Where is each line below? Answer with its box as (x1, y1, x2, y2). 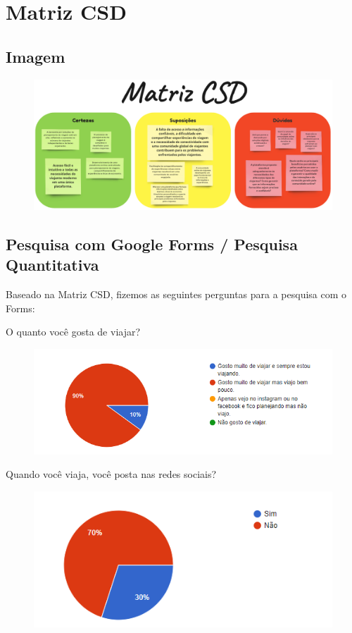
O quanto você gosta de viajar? (6, 324, 141, 339)
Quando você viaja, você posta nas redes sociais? (6, 467, 217, 481)
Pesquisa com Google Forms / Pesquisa (6, 233, 298, 255)
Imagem (6, 45, 65, 67)
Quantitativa (6, 254, 99, 276)
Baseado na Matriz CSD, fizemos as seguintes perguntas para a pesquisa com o (6, 287, 347, 302)
